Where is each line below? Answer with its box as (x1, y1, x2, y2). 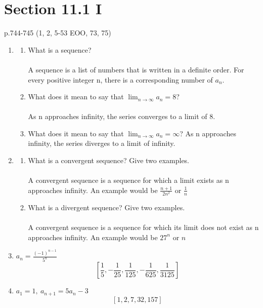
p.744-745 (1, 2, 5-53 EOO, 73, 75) (4, 27, 111, 38)
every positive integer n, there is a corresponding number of (28, 74, 213, 85)
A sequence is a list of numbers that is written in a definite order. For (28, 64, 244, 74)
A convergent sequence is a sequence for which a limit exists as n (28, 175, 229, 185)
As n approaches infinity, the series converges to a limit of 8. (28, 111, 215, 122)
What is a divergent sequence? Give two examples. (28, 202, 185, 212)
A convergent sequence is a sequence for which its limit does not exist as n (28, 222, 259, 233)
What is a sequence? (28, 44, 92, 55)
